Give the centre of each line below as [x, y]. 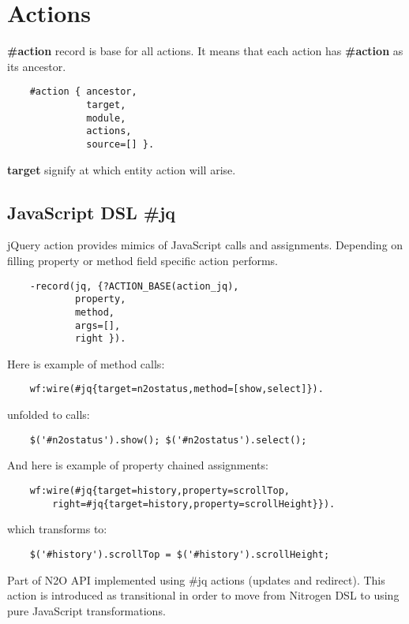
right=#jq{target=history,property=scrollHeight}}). [194, 504]
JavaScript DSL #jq [92, 212]
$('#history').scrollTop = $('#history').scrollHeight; [180, 554]
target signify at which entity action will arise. [122, 169]
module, [106, 118]
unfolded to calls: [49, 415]
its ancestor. [37, 66]
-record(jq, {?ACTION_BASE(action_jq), [134, 286]
